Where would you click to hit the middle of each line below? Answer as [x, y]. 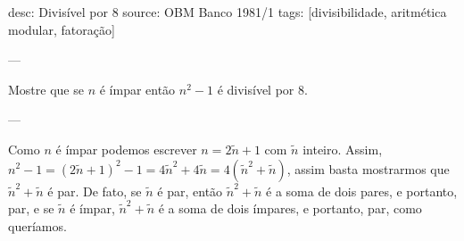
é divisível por [256, 89]
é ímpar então [137, 89]
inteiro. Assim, [343, 149]
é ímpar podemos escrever [126, 149]
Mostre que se [46, 89]
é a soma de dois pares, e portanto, [362, 191]
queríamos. [37, 225]
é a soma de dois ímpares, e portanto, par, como [290, 208]
